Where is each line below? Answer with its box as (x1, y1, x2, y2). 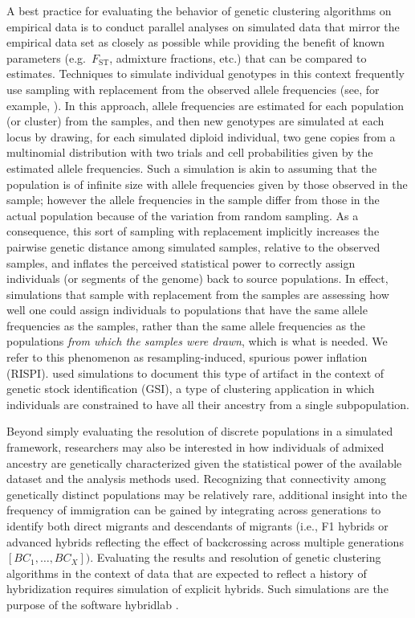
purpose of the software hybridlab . (6, 595, 179, 612)
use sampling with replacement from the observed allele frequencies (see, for (6, 80, 380, 97)
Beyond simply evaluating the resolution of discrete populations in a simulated (6, 423, 393, 440)
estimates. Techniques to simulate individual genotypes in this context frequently (6, 65, 405, 82)
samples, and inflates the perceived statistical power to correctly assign (6, 254, 356, 271)
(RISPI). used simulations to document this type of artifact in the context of (6, 364, 384, 381)
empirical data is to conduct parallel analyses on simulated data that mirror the (6, 18, 400, 35)
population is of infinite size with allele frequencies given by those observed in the (6, 175, 408, 192)
